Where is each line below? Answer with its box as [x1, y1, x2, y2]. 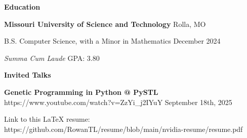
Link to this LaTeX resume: [4, 114, 90, 124]
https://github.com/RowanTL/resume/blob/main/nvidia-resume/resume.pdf [4, 123, 243, 134]
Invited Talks [4, 70, 51, 80]
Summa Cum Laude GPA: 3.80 [4, 52, 100, 63]
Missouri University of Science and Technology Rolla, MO [4, 18, 206, 29]
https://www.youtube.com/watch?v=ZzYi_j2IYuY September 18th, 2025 [4, 96, 232, 107]
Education [4, 2, 40, 12]
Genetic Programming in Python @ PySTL [4, 86, 158, 97]
